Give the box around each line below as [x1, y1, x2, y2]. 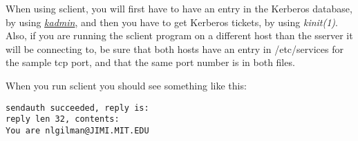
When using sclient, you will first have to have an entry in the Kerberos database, [6, 1, 352, 15]
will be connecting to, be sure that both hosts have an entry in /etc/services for [6, 41, 343, 56]
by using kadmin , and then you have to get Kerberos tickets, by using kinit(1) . [6, 14, 339, 29]
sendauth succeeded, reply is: [6, 102, 149, 113]
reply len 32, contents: [6, 114, 120, 124]
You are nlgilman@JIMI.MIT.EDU [6, 125, 149, 135]
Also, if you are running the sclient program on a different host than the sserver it [6, 28, 353, 43]
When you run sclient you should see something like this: [6, 78, 247, 92]
